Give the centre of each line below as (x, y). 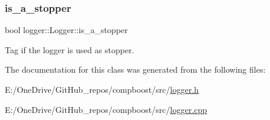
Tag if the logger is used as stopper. (70, 49)
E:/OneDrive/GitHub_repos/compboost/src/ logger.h (102, 89)
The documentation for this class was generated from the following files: (135, 69)
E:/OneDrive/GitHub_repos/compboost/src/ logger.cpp (106, 109)
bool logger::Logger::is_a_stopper (66, 30)
